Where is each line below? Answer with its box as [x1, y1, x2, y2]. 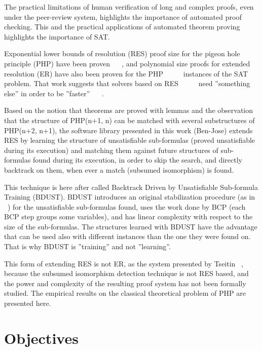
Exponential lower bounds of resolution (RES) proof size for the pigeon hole [4, 48, 240, 59]
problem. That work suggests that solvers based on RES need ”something [4, 78, 250, 89]
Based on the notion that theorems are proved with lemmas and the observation [4, 105, 253, 115]
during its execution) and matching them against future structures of [4, 144, 218, 155]
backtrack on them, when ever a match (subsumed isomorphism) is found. [4, 164, 234, 175]
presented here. [4, 298, 51, 308]
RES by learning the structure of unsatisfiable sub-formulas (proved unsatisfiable [4, 135, 255, 145]
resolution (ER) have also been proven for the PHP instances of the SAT [4, 68, 248, 79]
